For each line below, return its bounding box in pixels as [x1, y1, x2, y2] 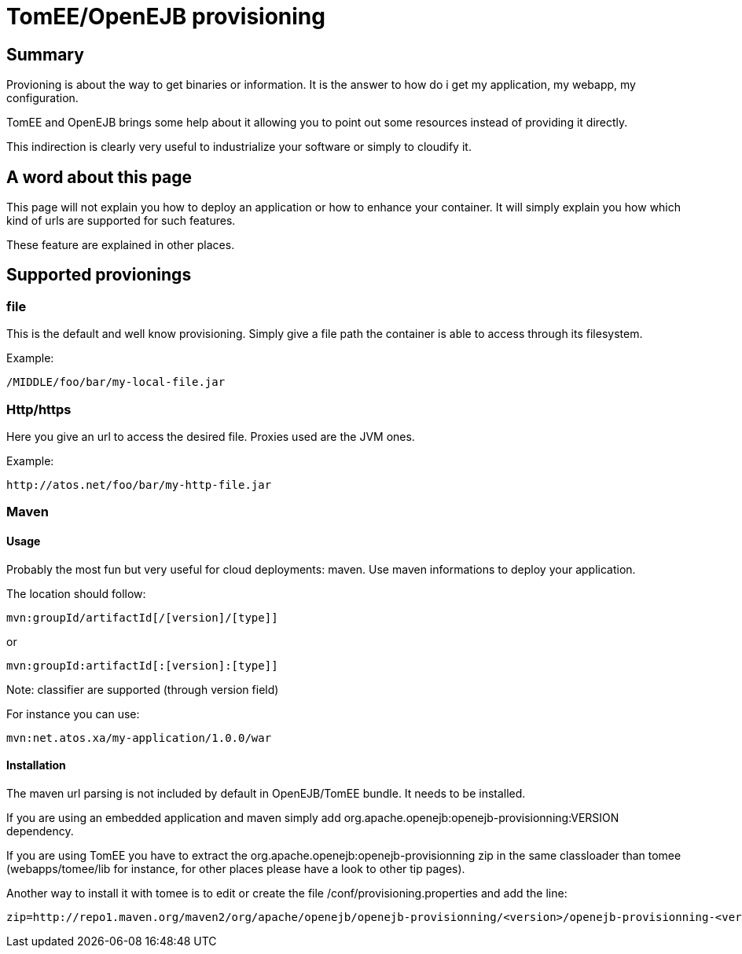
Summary [6, 44, 84, 64]
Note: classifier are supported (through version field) [6, 682, 279, 696]
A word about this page [6, 167, 193, 187]
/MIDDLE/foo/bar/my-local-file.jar [6, 376, 226, 389]
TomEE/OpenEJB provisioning [6, 3, 325, 30]
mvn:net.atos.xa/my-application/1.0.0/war [6, 731, 272, 744]
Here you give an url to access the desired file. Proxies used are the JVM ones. [6, 429, 415, 443]
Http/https [6, 401, 72, 417]
